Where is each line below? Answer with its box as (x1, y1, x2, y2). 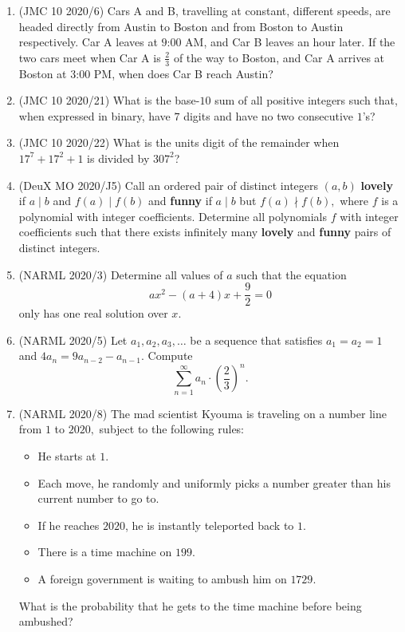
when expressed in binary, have (18, 107, 171, 124)
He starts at (37, 448, 96, 464)
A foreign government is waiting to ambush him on (37, 570, 287, 587)
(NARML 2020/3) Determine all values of (18, 266, 223, 282)
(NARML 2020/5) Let (18, 331, 128, 348)
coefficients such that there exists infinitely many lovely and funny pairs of (18, 223, 391, 240)
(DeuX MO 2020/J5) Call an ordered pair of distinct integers (18, 176, 319, 193)
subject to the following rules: (99, 421, 245, 437)
